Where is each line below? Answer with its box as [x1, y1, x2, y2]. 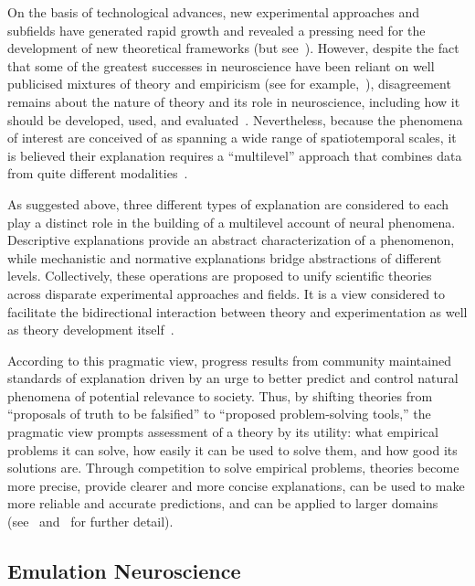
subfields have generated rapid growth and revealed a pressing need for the [7, 20, 426, 39]
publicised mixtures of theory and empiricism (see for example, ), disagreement [7, 74, 451, 93]
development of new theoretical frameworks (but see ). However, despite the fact [7, 38, 459, 58]
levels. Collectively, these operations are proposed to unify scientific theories [7, 266, 432, 285]
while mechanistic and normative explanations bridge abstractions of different [7, 248, 442, 267]
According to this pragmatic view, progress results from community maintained [7, 350, 451, 369]
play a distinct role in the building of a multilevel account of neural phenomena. [7, 212, 456, 231]
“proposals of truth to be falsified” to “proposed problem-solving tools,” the [7, 404, 431, 423]
